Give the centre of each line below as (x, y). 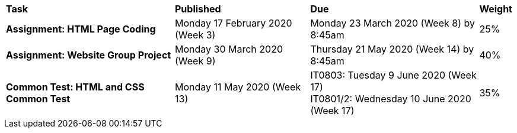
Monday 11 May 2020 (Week (238, 87)
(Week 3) (195, 35)
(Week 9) (195, 61)
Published (198, 9)
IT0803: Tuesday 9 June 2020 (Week (393, 75)
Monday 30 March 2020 (229, 49)
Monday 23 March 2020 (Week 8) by (393, 23)
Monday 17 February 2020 (234, 23)
